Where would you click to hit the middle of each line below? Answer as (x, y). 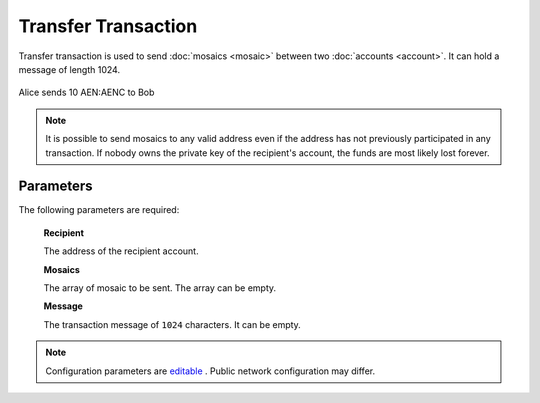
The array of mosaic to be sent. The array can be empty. (160, 287)
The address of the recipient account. (121, 251)
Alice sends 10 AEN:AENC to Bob (86, 92)
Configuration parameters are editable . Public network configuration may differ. (210, 371)
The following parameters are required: (99, 210)
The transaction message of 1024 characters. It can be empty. (172, 324)
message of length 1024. (69, 69)
